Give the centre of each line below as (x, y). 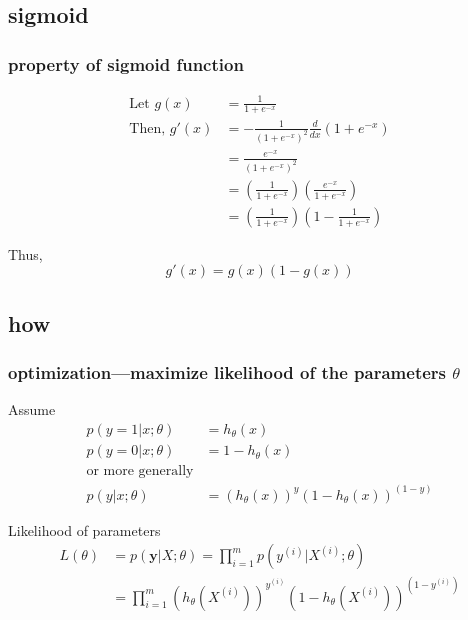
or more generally (140, 471)
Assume (32, 409)
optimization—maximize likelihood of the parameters (227, 372)
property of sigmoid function (126, 63)
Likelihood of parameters (84, 529)
